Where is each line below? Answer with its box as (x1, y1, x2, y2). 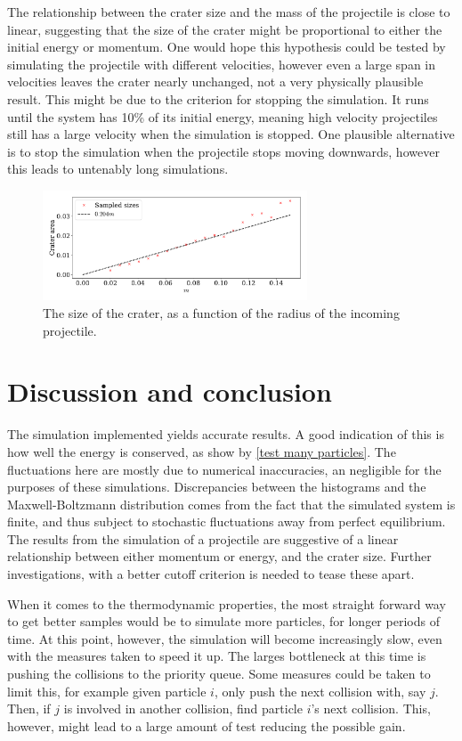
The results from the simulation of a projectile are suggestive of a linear (7, 529, 399, 548)
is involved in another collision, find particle (63, 699, 303, 718)
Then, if (7, 699, 51, 718)
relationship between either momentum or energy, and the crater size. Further (7, 547, 432, 566)
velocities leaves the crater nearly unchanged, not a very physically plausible (7, 72, 424, 91)
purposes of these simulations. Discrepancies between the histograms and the (7, 477, 426, 496)
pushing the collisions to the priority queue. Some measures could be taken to (7, 664, 431, 683)
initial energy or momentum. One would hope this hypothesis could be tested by (7, 37, 446, 56)
